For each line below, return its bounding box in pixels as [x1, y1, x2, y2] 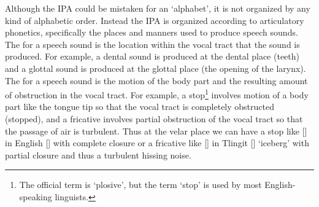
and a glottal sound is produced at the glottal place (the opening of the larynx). [5, 61, 306, 74]
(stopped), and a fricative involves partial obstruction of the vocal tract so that [5, 112, 303, 125]
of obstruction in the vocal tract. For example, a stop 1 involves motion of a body [5, 87, 309, 101]
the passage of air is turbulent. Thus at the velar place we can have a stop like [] [5, 124, 307, 137]
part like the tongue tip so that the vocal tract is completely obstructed [5, 100, 274, 113]
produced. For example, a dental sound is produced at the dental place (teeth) [5, 50, 299, 63]
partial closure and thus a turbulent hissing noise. [5, 148, 191, 161]
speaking [19, 190, 52, 203]
